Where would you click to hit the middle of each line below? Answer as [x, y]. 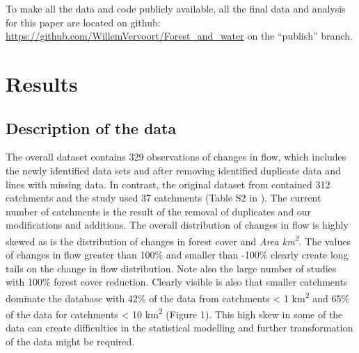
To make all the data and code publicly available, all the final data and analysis [176, 8]
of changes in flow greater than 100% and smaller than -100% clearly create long [177, 255]
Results [42, 83]
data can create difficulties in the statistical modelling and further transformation [179, 328]
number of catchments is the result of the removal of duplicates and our [159, 211]
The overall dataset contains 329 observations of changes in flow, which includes [176, 157]
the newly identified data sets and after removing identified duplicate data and [173, 170]
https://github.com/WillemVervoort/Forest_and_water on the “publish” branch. [179, 36]
